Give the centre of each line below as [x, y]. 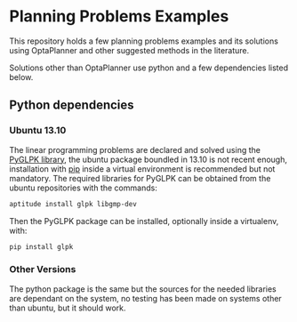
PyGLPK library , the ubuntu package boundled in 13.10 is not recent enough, [148, 159]
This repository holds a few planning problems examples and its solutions [144, 41]
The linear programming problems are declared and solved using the [135, 149]
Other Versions [43, 270]
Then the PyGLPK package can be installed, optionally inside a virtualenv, [144, 221]
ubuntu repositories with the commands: [83, 188]
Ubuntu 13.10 [38, 131]
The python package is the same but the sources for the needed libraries [143, 289]
